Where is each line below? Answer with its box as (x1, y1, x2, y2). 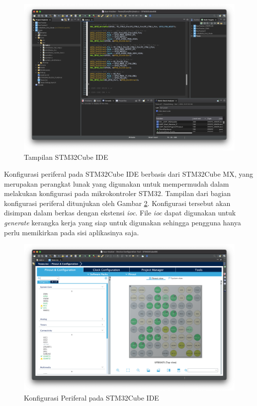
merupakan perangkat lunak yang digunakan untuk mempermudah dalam (4, 178, 229, 189)
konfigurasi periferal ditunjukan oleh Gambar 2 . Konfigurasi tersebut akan (4, 198, 231, 208)
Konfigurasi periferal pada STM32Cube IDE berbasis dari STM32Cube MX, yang (4, 169, 254, 179)
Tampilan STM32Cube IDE (24, 152, 108, 162)
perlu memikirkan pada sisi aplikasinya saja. (4, 227, 139, 237)
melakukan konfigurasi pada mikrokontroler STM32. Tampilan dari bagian (4, 188, 231, 199)
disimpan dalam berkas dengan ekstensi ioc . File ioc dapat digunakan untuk (4, 207, 236, 218)
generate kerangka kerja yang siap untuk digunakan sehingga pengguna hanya (4, 217, 241, 227)
